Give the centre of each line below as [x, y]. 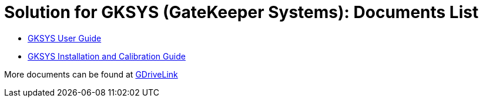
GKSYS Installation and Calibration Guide [107, 56]
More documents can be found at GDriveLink [91, 74]
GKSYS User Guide [65, 38]
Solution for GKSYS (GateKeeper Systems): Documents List [241, 12]
